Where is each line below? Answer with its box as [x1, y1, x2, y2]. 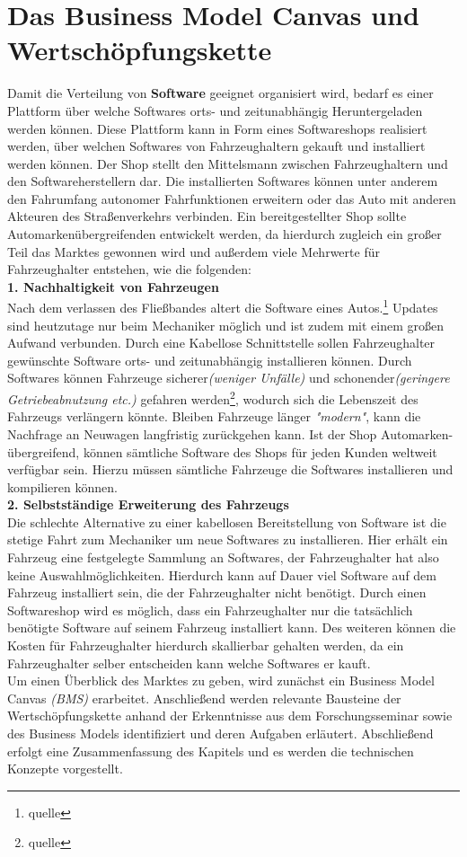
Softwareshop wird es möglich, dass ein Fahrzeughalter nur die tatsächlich [7, 600, 413, 619]
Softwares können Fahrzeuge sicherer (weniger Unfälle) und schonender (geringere [7, 368, 450, 387]
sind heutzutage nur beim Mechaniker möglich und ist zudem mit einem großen [7, 315, 444, 334]
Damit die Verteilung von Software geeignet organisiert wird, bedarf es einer [7, 84, 434, 102]
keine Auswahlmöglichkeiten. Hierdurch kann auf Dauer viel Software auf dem [7, 565, 436, 584]
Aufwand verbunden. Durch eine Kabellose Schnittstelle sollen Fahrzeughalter [7, 333, 436, 352]
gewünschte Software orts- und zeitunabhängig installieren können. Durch [7, 350, 412, 369]
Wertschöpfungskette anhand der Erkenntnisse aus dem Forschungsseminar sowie [7, 706, 453, 725]
